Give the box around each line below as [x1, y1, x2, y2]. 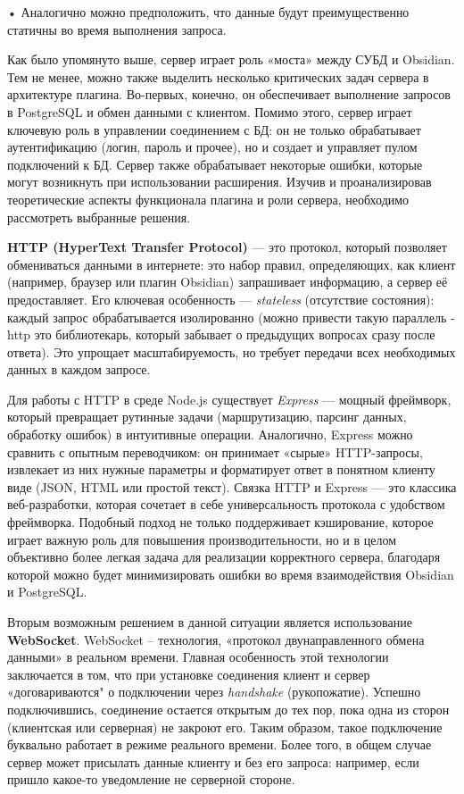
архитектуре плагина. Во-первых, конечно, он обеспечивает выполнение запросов [7, 85, 451, 104]
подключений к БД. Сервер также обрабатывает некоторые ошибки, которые [7, 155, 423, 173]
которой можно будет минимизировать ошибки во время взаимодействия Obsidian [7, 564, 454, 583]
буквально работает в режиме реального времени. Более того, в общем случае [7, 735, 432, 754]
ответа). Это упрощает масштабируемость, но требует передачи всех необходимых [7, 342, 456, 361]
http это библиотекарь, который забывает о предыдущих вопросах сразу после [7, 325, 435, 344]
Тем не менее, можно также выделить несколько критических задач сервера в [7, 67, 429, 86]
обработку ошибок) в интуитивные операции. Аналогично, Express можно [7, 425, 413, 444]
